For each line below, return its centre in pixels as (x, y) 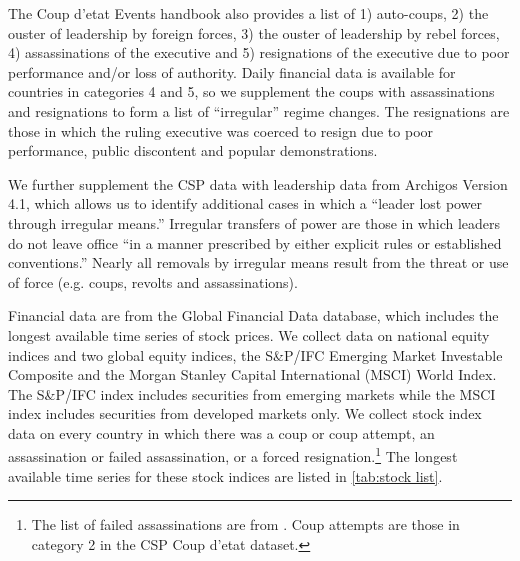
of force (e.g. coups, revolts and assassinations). (153, 281)
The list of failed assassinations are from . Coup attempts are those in (245, 524)
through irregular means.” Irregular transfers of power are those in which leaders (254, 222)
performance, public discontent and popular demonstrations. (193, 150)
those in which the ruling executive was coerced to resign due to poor (221, 130)
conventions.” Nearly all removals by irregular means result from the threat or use (258, 262)
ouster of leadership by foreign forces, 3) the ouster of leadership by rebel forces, (254, 32)
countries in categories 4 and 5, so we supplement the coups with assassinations (251, 91)
